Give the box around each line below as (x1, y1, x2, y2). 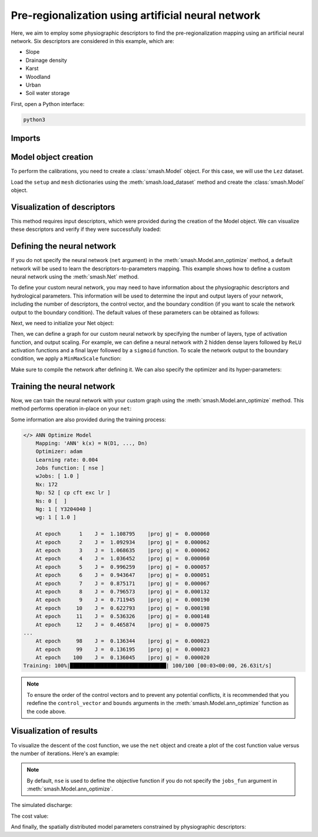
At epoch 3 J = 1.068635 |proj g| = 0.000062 (35, 547, 210, 554)
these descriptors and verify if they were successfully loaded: (11, 226, 161, 233)
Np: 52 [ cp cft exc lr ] (35, 489, 111, 496)
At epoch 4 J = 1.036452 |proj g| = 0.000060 (35, 555, 210, 562)
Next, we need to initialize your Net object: (11, 319, 114, 326)
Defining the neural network (11, 241, 117, 252)
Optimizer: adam (35, 448, 82, 455)
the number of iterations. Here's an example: (11, 750, 120, 757)
